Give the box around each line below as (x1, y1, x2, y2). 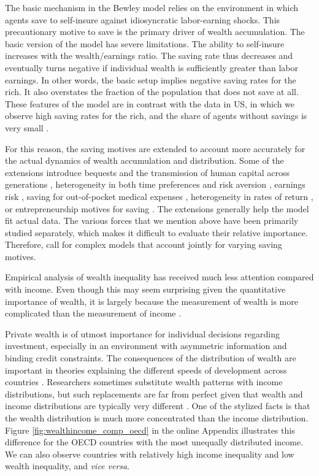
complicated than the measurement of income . (5, 307, 182, 320)
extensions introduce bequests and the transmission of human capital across (5, 166, 290, 178)
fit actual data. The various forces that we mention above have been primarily (5, 214, 299, 227)
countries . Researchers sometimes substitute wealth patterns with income (5, 375, 283, 388)
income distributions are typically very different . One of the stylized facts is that (5, 399, 310, 412)
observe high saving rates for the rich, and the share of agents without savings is (5, 109, 307, 122)
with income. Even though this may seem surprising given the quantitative (5, 283, 286, 296)
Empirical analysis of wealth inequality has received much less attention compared (5, 271, 314, 283)
